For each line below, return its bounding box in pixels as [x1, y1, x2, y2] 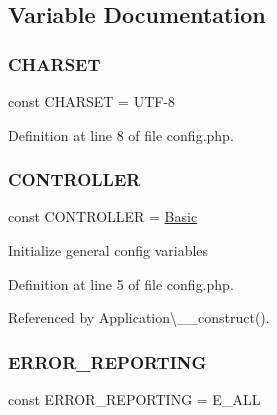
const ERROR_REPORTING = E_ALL [8, 389, 261, 409]
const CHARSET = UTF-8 [8, 91, 176, 111]
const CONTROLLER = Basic [8, 206, 198, 227]
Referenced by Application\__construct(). [8, 307, 270, 328]
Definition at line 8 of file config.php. [8, 124, 234, 145]
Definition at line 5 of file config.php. [8, 273, 234, 294]
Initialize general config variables [8, 240, 209, 260]
